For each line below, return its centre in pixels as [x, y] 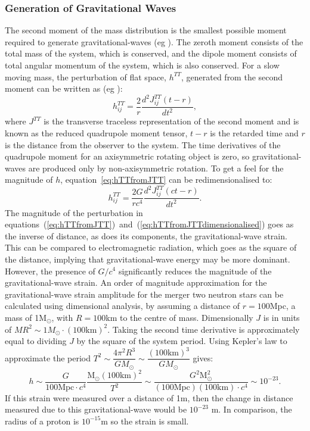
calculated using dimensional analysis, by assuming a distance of [123, 306]
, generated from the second [232, 76]
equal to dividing [36, 341]
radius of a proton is [42, 421]
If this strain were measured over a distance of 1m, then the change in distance [149, 397]
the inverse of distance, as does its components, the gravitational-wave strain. [146, 235]
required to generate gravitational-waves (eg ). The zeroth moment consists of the [154, 41]
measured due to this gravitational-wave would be [96, 409]
